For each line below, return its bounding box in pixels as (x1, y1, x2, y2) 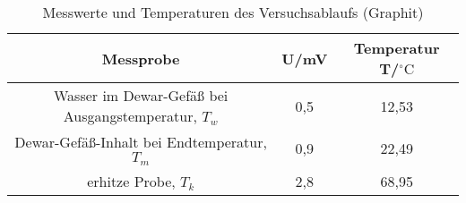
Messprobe (101, 47, 180, 69)
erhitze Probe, (87, 170, 176, 191)
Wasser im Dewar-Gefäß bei (53, 85, 229, 106)
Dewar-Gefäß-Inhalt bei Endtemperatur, (14, 131, 267, 152)
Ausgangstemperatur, (63, 106, 197, 126)
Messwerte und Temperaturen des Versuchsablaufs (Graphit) (42, 2, 424, 22)
